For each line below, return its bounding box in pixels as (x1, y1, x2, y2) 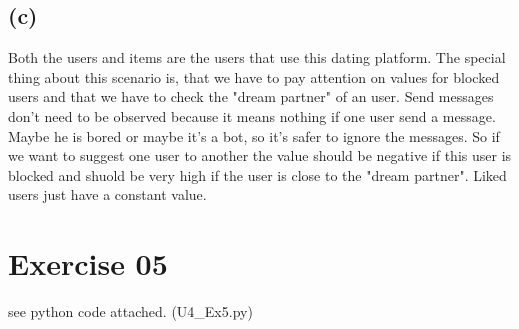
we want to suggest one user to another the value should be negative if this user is (8, 145, 512, 166)
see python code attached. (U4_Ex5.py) (8, 301, 253, 322)
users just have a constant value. (8, 184, 207, 205)
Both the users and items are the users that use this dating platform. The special (8, 47, 506, 68)
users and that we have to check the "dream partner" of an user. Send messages (8, 86, 494, 107)
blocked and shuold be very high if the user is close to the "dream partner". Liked (8, 164, 507, 185)
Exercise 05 (8, 243, 168, 284)
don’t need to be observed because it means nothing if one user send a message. (8, 105, 496, 126)
